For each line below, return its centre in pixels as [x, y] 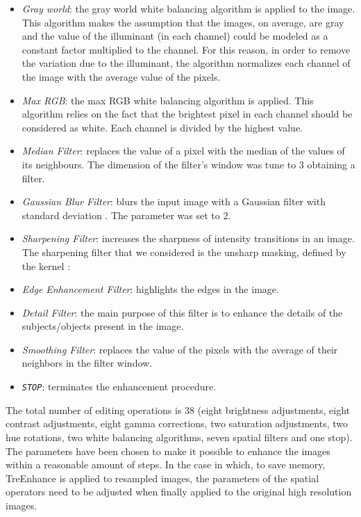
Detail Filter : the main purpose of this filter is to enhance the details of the [182, 312]
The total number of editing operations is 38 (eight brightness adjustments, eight [178, 409]
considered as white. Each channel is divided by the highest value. [162, 127]
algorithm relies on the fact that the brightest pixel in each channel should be [187, 114]
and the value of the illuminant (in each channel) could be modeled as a [175, 36]
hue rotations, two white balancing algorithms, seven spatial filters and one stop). [179, 437]
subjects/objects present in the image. [103, 326]
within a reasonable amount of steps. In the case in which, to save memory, [166, 464]
